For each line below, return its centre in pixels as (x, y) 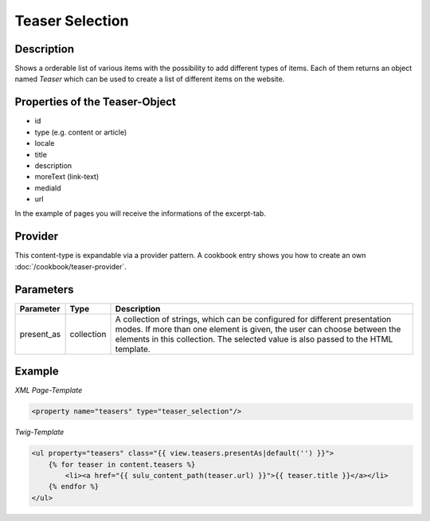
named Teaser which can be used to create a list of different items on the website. (150, 79)
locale (45, 143)
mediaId (48, 188)
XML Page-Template (49, 390)
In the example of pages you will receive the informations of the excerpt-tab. (141, 213)
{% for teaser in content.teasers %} (122, 464)
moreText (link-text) (67, 177)
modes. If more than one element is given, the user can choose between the (258, 329)
